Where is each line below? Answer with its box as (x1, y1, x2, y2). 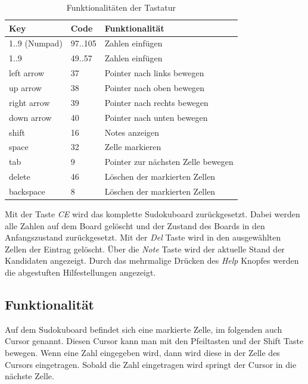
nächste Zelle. (5, 370, 54, 382)
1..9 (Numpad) (9, 37, 63, 49)
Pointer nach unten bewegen (104, 111, 208, 123)
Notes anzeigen (104, 126, 160, 138)
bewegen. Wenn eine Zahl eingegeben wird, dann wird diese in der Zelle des (5, 346, 280, 358)
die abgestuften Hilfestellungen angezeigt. (5, 266, 156, 278)
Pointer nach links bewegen (104, 67, 204, 79)
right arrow (9, 96, 50, 108)
